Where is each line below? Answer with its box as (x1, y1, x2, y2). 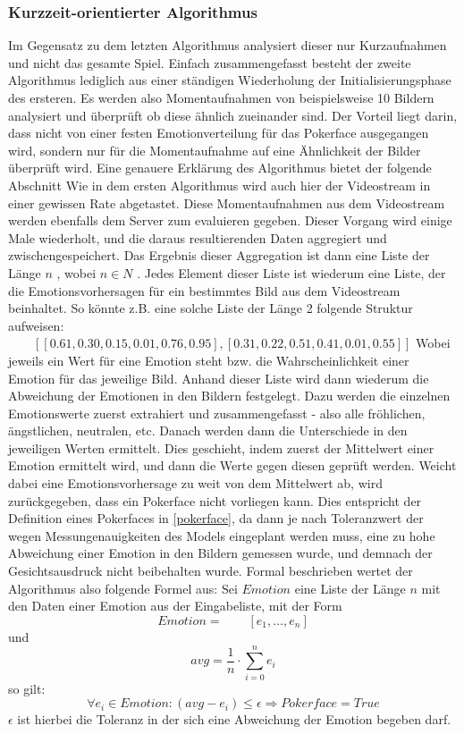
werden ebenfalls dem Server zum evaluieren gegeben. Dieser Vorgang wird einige (8, 211, 452, 230)
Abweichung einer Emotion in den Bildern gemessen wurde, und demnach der (8, 544, 433, 562)
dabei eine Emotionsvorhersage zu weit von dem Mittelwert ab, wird (8, 474, 383, 493)
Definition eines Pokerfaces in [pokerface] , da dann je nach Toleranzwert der (8, 509, 424, 527)
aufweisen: (8, 316, 64, 334)
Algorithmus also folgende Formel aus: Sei (8, 578, 238, 597)
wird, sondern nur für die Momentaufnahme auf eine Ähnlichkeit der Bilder (8, 140, 421, 159)
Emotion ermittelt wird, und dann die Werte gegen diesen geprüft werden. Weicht (8, 456, 457, 475)
